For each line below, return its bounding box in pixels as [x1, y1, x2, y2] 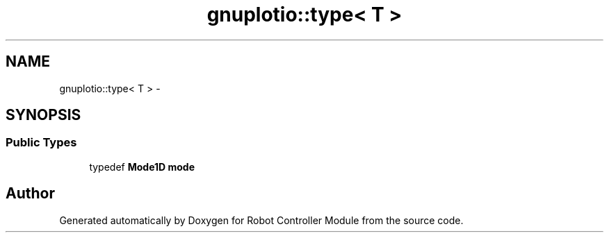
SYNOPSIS [6, 106, 81, 124]
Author [6, 185, 55, 203]
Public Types [6, 135, 77, 150]
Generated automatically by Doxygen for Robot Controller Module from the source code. [59, 214, 464, 226]
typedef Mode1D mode [89, 160, 195, 173]
